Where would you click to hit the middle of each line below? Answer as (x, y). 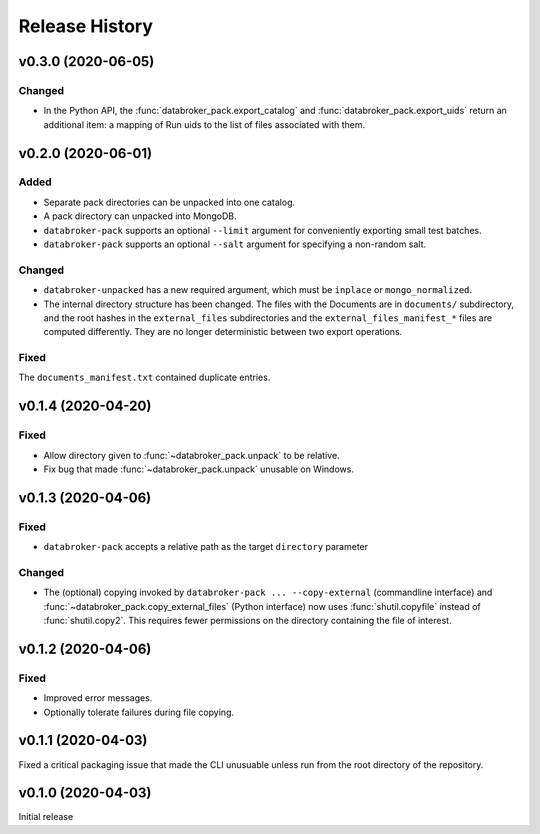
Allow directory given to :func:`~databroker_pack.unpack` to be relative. (191, 455)
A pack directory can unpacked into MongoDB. (140, 216)
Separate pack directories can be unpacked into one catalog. (169, 202)
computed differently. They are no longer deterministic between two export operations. (223, 332)
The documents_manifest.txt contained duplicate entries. (144, 377)
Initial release (46, 817)
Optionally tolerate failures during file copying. (139, 712)
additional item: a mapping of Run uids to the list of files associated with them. (204, 124)
